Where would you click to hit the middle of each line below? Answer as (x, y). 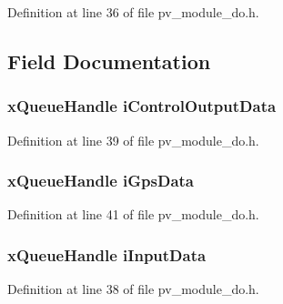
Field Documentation (109, 61)
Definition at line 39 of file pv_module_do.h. (133, 140)
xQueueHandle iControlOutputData (142, 106)
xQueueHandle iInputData (107, 254)
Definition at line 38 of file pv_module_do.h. (133, 289)
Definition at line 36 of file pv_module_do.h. (133, 12)
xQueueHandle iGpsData (101, 181)
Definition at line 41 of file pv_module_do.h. (133, 214)
